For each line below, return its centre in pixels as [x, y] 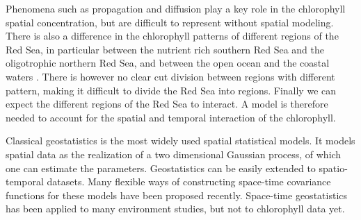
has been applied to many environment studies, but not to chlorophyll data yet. [175, 209]
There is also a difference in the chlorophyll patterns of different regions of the [172, 36]
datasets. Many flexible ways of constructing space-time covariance [189, 181]
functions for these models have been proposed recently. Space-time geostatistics [177, 195]
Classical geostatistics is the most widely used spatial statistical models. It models [180, 141]
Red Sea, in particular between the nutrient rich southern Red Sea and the [165, 49]
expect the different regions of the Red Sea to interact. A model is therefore [167, 104]
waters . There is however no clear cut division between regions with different [170, 76]
